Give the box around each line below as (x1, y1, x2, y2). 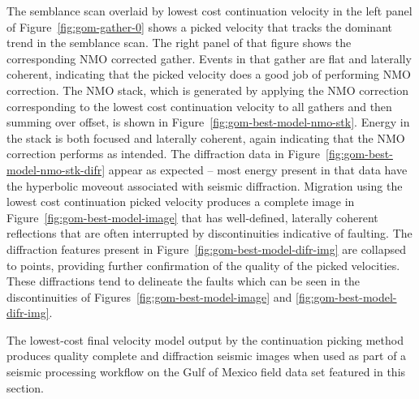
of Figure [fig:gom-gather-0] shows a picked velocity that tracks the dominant (6, 18, 392, 35)
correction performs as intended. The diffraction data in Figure (6, 145, 320, 162)
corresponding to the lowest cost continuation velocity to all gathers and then (6, 97, 392, 114)
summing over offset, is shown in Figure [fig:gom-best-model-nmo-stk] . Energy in (6, 114, 410, 131)
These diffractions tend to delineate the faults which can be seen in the (6, 272, 361, 290)
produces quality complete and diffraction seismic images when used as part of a (6, 347, 407, 364)
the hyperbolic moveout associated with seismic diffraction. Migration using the (6, 177, 403, 194)
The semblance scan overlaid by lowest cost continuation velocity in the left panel (6, 2, 413, 19)
